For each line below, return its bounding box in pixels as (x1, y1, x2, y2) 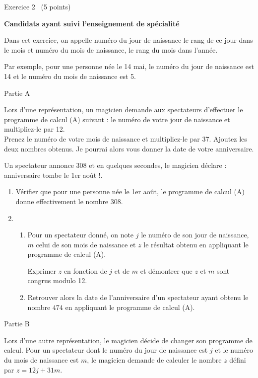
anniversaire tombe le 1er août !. (4, 169, 103, 180)
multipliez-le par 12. (4, 124, 65, 134)
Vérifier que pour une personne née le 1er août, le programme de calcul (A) (15, 186, 245, 197)
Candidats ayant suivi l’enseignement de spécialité (4, 18, 180, 28)
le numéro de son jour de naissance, (141, 229, 249, 240)
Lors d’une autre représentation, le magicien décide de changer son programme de (4, 335, 253, 345)
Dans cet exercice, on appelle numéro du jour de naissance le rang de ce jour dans (4, 35, 253, 45)
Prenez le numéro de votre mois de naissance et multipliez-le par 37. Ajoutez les (4, 133, 247, 144)
